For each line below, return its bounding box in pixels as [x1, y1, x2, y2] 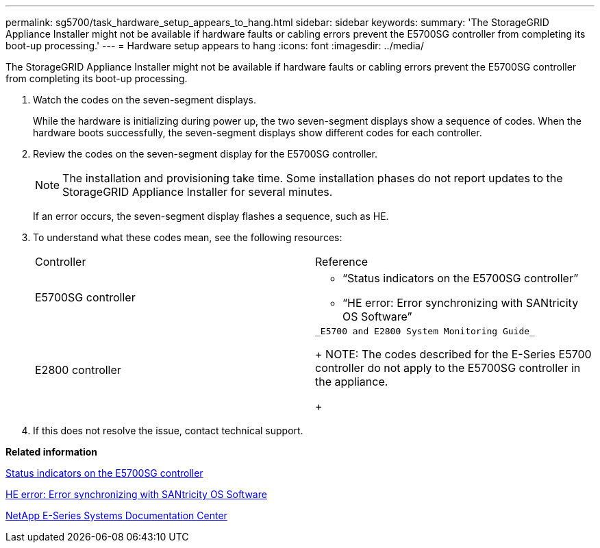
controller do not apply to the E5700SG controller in [315, 361, 581, 375]
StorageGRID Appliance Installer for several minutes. [62, 185, 333, 199]
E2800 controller [35, 362, 121, 377]
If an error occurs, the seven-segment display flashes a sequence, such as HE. [33, 210, 389, 222]
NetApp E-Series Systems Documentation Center [5, 510, 227, 521]
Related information [5, 446, 98, 458]
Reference [315, 255, 368, 269]
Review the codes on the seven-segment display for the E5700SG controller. [33, 148, 377, 160]
